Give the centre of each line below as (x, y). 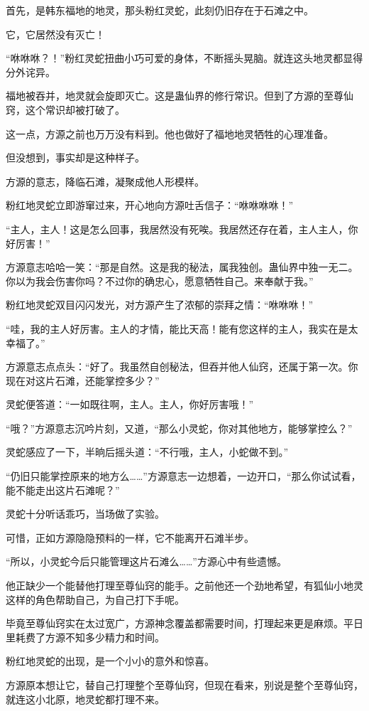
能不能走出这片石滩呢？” (63, 490)
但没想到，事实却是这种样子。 (75, 157)
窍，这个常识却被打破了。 (65, 109)
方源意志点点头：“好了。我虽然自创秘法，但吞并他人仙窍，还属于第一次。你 (182, 367)
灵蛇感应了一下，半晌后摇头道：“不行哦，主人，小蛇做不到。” (147, 452)
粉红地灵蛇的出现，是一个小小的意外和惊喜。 (110, 661)
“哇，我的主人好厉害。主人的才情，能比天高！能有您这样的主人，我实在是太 (182, 328)
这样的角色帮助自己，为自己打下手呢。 (95, 599)
